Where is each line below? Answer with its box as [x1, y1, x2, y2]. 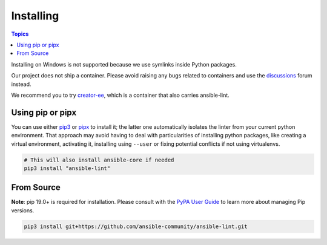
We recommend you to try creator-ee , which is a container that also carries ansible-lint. [11, 91, 230, 99]
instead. [11, 80, 31, 88]
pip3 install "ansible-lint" [24, 165, 111, 172]
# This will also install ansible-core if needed [24, 156, 174, 163]
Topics [11, 30, 29, 38]
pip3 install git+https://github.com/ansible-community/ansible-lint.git [24, 223, 248, 230]
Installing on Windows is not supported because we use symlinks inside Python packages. [11, 60, 237, 68]
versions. [11, 206, 35, 214]
